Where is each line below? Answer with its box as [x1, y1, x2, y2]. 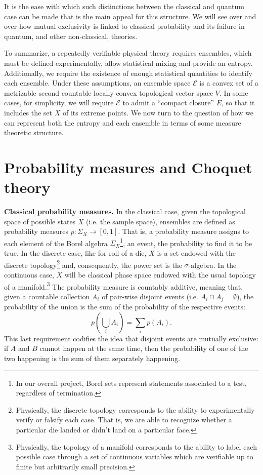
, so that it [222, 97, 255, 108]
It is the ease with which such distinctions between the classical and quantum [4, 1, 244, 11]
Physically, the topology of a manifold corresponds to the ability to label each [16, 441, 257, 452]
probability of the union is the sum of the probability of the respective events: [4, 301, 245, 312]
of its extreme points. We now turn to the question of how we [62, 107, 254, 117]
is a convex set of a [199, 77, 258, 88]
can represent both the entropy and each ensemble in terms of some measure [4, 117, 241, 128]
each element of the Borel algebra [4, 238, 108, 248]
